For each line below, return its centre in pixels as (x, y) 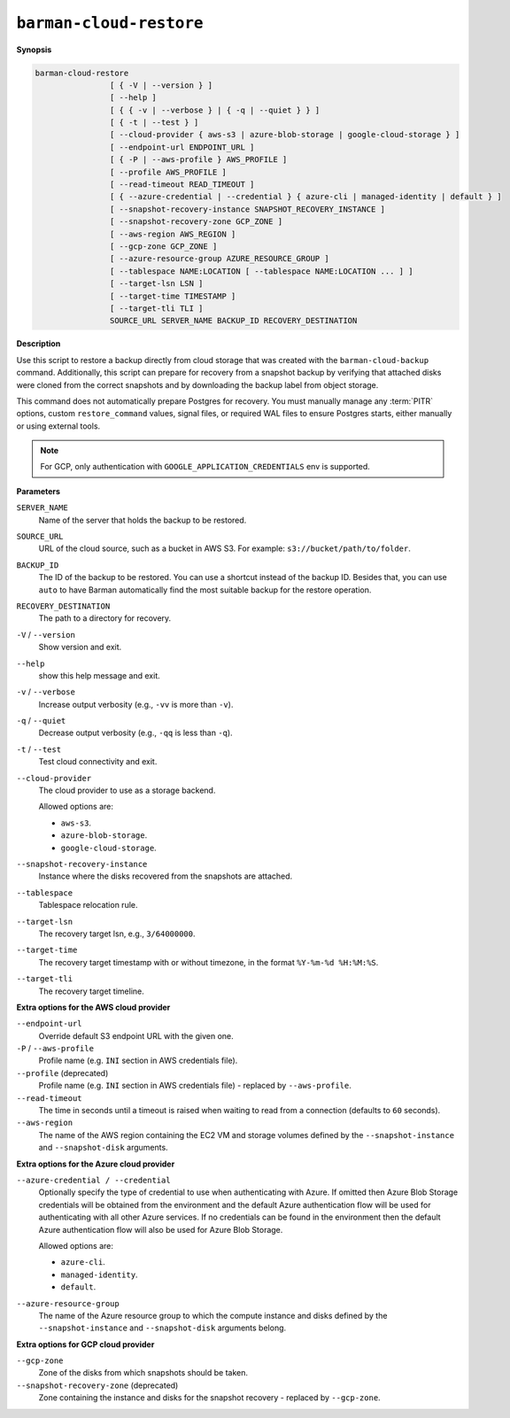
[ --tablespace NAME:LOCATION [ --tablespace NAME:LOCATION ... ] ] (261, 271)
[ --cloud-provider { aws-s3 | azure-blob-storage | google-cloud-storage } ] (285, 135)
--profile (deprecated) (62, 1073)
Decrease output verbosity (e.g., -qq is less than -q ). (136, 733)
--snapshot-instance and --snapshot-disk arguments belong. (162, 1328)
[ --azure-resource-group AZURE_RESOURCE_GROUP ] (219, 259)
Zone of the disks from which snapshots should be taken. (143, 1373)
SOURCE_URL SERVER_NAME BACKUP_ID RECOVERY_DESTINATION (233, 321)
